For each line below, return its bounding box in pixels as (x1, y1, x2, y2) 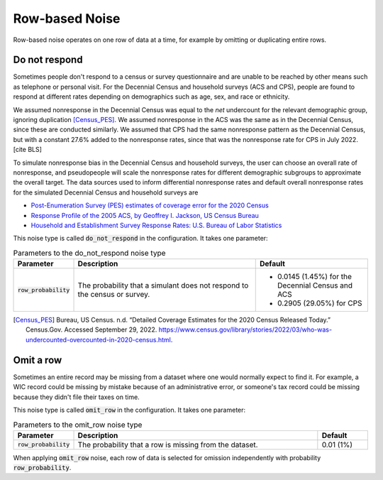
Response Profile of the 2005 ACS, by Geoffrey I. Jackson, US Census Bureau (30, 211, 259, 219)
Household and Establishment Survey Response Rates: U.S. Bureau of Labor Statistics (30, 221, 282, 229)
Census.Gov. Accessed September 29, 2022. (26, 325, 157, 334)
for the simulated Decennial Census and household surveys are (13, 188, 199, 197)
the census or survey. (77, 290, 150, 300)
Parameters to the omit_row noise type (13, 420, 143, 430)
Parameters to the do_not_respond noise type (13, 248, 166, 258)
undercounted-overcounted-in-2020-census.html (26, 335, 172, 344)
